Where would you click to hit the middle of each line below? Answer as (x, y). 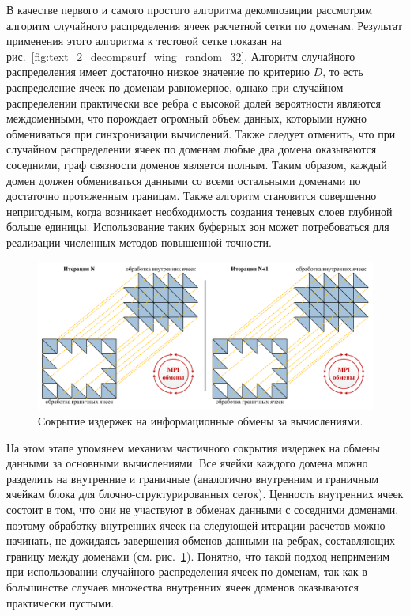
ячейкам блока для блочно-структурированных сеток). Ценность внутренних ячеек (205, 494)
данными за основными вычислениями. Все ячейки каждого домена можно (187, 463)
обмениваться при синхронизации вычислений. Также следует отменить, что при (201, 133)
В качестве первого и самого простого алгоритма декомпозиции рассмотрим (190, 9)
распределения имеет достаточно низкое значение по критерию (158, 72)
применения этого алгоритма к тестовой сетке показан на (144, 41)
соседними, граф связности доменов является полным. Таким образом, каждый (197, 164)
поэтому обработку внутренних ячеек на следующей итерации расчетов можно (196, 525)
